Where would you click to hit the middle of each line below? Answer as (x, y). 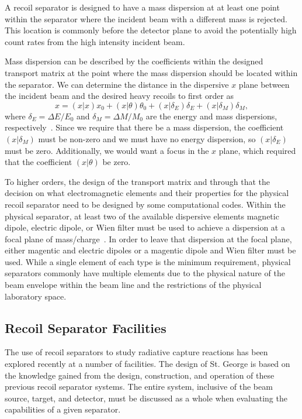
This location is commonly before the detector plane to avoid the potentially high (151, 30)
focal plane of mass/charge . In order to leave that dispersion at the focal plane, (148, 238)
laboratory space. (36, 296)
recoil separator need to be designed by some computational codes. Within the (145, 204)
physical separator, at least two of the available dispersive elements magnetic (142, 216)
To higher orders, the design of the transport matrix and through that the (138, 181)
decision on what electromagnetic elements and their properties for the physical (147, 193)
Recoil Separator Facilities (86, 327)
